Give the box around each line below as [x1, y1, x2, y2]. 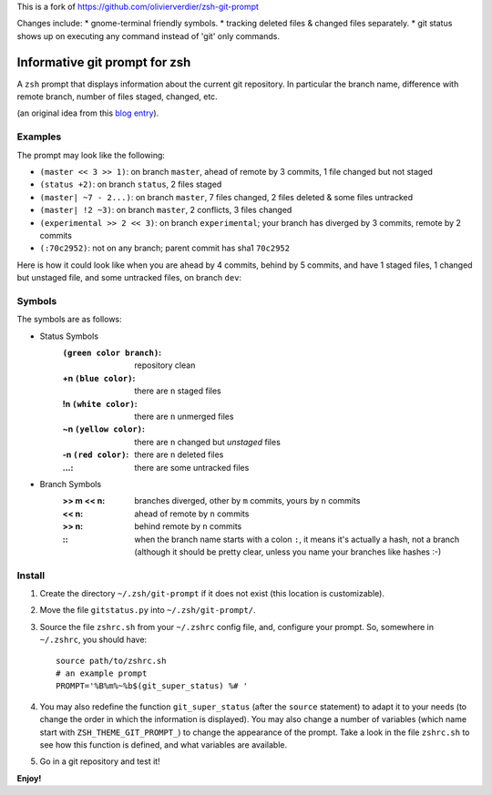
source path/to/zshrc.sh [56, 656, 167, 666]
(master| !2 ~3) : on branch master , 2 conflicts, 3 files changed [39, 205, 292, 216]
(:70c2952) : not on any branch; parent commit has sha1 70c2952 [39, 242, 291, 254]
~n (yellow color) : [62, 423, 146, 434]
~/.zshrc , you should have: [39, 634, 148, 646]
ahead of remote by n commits [134, 508, 250, 519]
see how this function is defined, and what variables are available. [39, 739, 287, 750]
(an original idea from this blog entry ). [16, 107, 159, 118]
